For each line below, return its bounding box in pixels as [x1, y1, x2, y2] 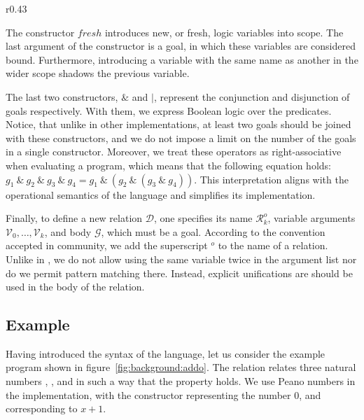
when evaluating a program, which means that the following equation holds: [6, 157, 331, 172]
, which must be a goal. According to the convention [101, 224, 325, 239]
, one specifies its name [153, 211, 253, 225]
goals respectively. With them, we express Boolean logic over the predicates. [6, 103, 332, 118]
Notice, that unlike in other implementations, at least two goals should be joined [6, 117, 351, 132]
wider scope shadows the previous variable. [6, 66, 190, 80]
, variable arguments [267, 211, 356, 225]
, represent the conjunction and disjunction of [153, 89, 350, 104]
